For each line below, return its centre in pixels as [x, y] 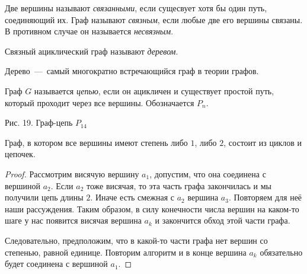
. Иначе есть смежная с [132, 197]
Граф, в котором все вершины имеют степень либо [96, 142]
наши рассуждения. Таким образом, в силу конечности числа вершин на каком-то [152, 208]
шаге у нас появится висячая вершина [73, 220]
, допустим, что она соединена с [208, 173]
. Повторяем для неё [265, 197]
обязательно [281, 252]
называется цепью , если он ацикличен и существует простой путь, [154, 90]
